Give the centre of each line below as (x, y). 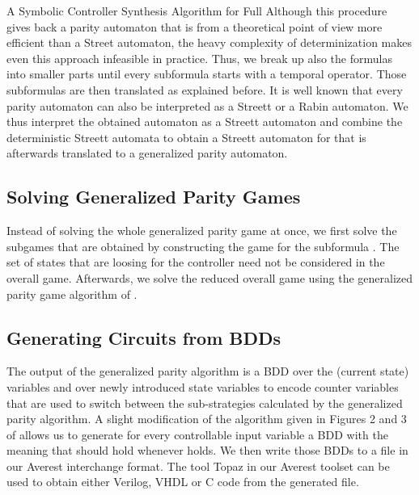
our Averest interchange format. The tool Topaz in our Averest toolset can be (198, 466)
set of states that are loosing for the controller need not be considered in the (196, 262)
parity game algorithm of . (72, 294)
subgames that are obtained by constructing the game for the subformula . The (203, 246)
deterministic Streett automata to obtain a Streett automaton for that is (186, 137)
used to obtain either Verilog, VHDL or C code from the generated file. (183, 482)
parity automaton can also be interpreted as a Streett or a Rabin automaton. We (207, 105)
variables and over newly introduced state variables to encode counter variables (203, 386)
